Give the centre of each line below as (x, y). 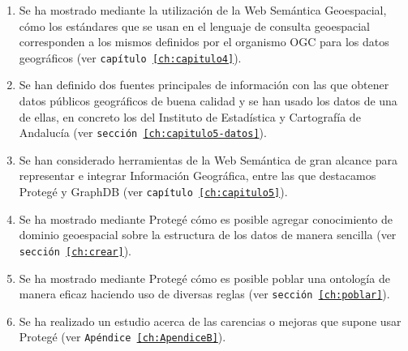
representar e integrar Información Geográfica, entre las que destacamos (198, 175)
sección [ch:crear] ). (75, 250)
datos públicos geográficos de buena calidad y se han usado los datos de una (208, 101)
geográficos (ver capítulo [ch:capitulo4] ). (130, 57)
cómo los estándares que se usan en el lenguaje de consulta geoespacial (194, 26)
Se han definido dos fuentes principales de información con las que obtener (204, 85)
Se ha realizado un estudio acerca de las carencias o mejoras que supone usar (210, 321)
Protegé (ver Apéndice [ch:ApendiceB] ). (122, 337)
